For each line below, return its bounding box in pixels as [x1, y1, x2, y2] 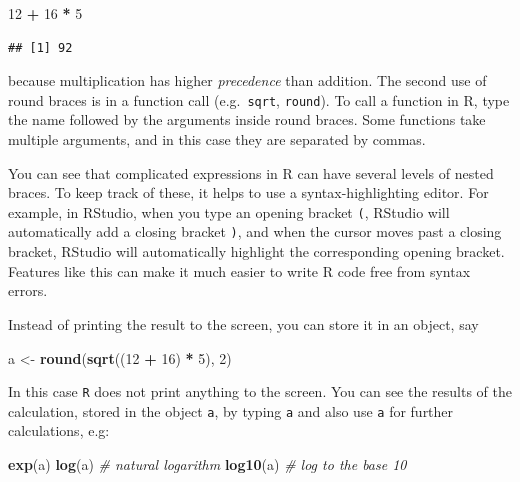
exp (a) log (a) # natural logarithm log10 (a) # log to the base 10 [8, 454, 407, 474]
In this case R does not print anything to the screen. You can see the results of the [8, 381, 513, 402]
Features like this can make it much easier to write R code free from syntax [8, 260, 471, 281]
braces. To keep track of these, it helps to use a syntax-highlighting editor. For [8, 182, 489, 203]
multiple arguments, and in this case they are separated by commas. [8, 129, 426, 150]
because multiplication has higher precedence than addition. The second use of [8, 70, 487, 91]
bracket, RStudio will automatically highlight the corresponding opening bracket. [8, 241, 505, 262]
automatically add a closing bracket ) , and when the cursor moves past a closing [8, 221, 502, 242]
